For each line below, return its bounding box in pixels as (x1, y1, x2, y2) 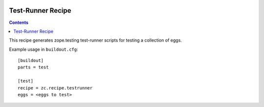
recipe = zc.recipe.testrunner (18, 85, 93, 90)
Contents (9, 20, 29, 25)
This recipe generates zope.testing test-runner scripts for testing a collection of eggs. (9, 37, 182, 43)
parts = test (18, 64, 49, 70)
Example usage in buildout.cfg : (9, 46, 78, 52)
